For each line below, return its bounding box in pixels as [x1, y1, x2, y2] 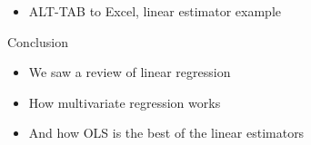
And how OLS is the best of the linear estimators [28, 123, 305, 142]
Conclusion [7, 32, 68, 51]
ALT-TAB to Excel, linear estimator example [28, 2, 282, 20]
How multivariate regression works [28, 92, 221, 111]
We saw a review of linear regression [28, 63, 231, 82]
